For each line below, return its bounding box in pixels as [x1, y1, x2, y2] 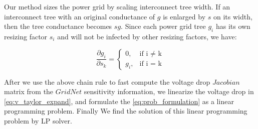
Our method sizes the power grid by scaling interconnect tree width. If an [4, 1, 230, 11]
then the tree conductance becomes [4, 21, 112, 31]
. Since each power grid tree [121, 21, 206, 31]
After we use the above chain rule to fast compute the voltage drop [4, 76, 210, 87]
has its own [215, 21, 250, 31]
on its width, [213, 11, 252, 21]
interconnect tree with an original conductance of [4, 11, 155, 21]
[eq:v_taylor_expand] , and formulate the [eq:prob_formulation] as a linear [4, 96, 234, 106]
